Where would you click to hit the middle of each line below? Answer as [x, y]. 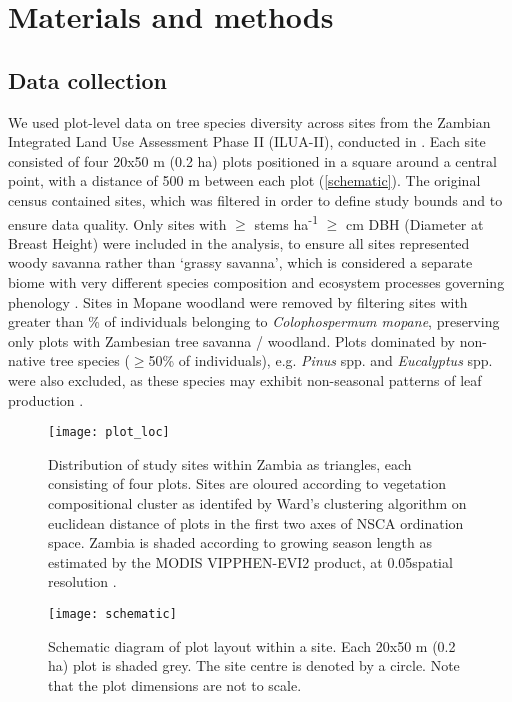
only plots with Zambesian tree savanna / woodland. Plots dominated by [232, 340]
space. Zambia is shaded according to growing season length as [240, 542]
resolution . [82, 581]
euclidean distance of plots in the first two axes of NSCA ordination [256, 522]
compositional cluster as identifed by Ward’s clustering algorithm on [257, 502]
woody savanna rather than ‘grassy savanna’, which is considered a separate [240, 262]
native [27, 360]
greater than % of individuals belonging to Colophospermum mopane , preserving [254, 321]
